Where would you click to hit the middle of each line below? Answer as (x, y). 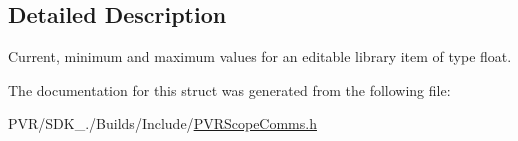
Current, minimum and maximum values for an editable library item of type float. (260, 56)
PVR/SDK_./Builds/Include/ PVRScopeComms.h (162, 123)
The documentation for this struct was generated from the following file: (229, 89)
